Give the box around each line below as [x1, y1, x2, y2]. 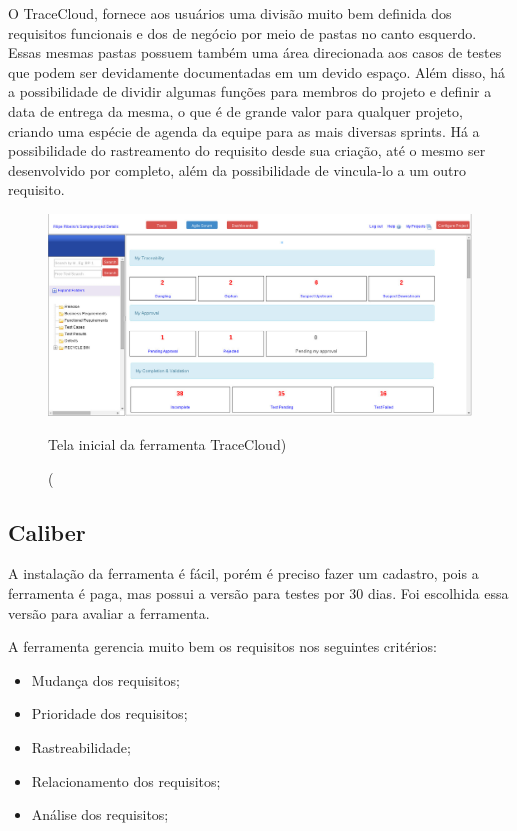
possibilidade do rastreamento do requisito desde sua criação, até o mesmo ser [8, 140, 486, 161]
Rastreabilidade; [31, 736, 131, 757]
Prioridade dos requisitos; [31, 703, 188, 724]
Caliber [8, 516, 86, 547]
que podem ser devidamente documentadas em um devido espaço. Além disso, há [8, 61, 505, 82]
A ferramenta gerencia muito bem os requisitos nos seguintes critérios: [8, 636, 437, 657]
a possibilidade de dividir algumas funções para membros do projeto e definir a [8, 81, 492, 102]
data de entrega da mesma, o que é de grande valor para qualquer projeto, [8, 100, 463, 121]
